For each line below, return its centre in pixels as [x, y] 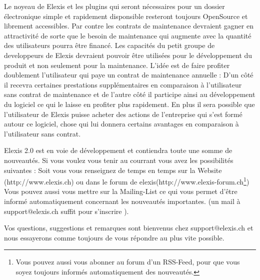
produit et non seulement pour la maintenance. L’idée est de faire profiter [117, 65]
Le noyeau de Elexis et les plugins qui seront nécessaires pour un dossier [114, 6]
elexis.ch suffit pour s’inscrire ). [81, 211]
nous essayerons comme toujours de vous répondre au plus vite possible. [114, 237]
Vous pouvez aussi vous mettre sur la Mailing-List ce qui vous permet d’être [121, 191]
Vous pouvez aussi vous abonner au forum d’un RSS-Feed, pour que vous [128, 262]
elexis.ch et [236, 228]
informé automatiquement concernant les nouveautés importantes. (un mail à [122, 201]
